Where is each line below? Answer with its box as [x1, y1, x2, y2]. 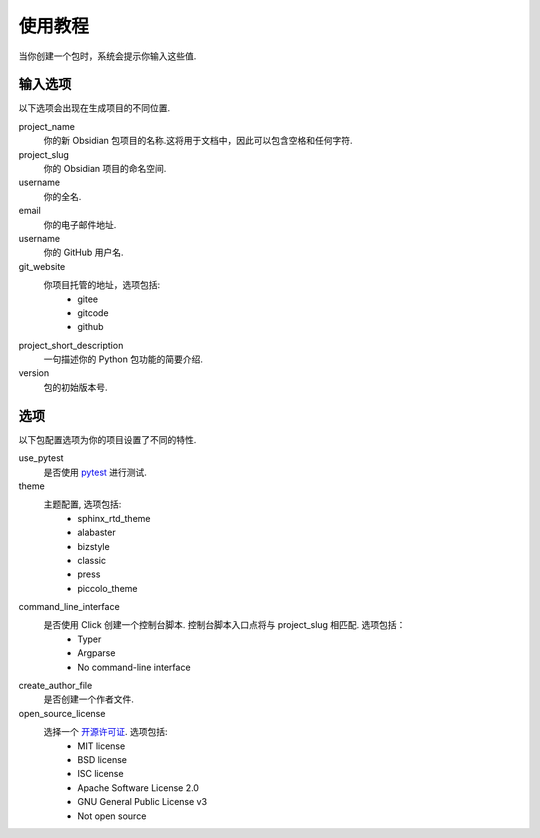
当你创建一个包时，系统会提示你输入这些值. [18, 50, 197, 62]
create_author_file [18, 680, 93, 692]
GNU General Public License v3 [77, 796, 208, 808]
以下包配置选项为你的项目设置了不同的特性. [18, 433, 197, 445]
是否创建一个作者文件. [43, 693, 135, 705]
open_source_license [18, 707, 106, 719]
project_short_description [18, 339, 124, 351]
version [18, 367, 50, 379]
